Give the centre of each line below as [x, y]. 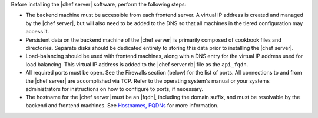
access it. [37, 32]
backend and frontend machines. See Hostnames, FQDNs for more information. [122, 105]
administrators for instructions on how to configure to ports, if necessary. [114, 89]
